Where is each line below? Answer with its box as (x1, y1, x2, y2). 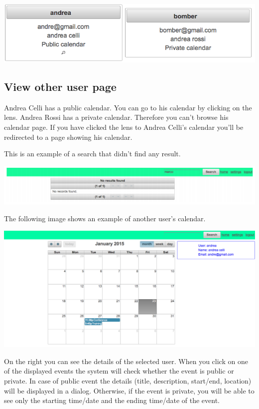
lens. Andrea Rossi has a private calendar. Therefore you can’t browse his (4, 112, 229, 122)
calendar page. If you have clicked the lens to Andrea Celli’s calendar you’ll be (4, 121, 244, 132)
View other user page (4, 78, 117, 94)
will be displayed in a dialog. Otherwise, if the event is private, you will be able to (4, 385, 255, 396)
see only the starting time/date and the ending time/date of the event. (4, 395, 220, 406)
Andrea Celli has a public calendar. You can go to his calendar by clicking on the (4, 102, 252, 112)
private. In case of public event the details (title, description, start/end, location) (4, 376, 252, 386)
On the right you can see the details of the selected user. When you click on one (4, 356, 248, 366)
